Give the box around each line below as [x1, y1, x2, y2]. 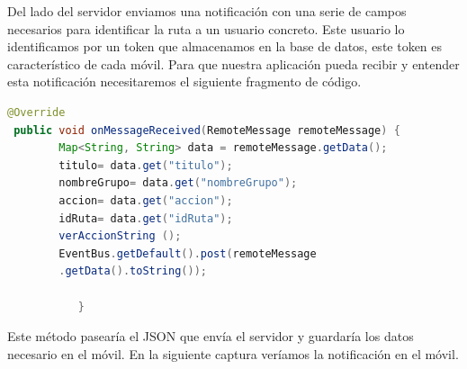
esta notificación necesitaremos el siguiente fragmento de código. [7, 72, 362, 91]
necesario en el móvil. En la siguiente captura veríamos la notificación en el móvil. [7, 344, 459, 363]
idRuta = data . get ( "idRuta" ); [58, 211, 233, 225]
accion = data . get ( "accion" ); [58, 193, 233, 207]
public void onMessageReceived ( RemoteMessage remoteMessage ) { [13, 123, 400, 137]
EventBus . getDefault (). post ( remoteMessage [58, 247, 317, 260]
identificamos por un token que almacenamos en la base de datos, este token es [7, 37, 443, 56]
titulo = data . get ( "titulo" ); [58, 158, 233, 172]
